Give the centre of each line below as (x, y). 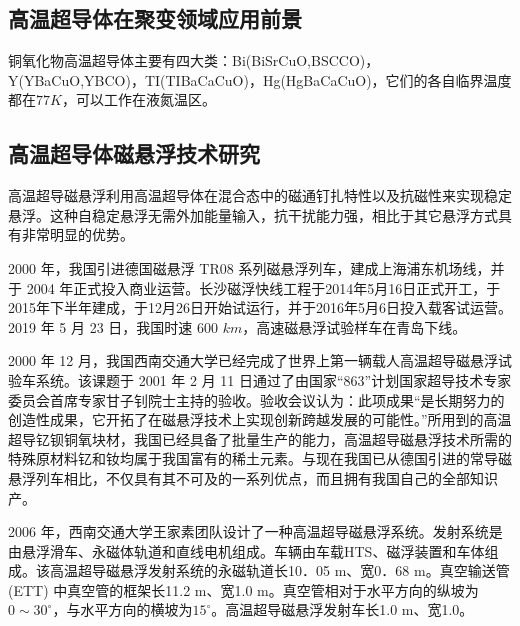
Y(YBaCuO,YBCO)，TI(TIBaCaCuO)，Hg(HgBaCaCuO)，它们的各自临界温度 (260, 79)
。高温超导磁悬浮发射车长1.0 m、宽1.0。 (342, 609)
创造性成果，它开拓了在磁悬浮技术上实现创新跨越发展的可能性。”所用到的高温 (260, 419)
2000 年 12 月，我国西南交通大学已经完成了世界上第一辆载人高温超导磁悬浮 (253, 360)
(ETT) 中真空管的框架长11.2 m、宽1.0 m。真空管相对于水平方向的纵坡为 (243, 589)
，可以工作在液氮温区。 (138, 99)
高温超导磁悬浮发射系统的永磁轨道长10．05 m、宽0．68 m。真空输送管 (279, 570)
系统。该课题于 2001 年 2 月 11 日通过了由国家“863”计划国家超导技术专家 (273, 379)
